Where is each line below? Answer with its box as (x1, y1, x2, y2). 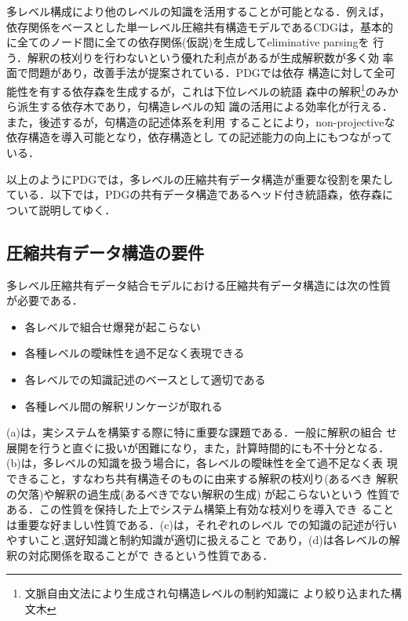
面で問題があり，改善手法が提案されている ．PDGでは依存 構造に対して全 (6, 64, 385, 81)
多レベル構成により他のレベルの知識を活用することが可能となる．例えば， (6, 3, 391, 19)
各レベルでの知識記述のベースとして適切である (24, 371, 266, 387)
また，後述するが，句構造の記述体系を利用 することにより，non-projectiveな (6, 113, 395, 130)
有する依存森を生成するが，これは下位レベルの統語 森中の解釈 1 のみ (38, 80, 388, 99)
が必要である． (6, 292, 83, 309)
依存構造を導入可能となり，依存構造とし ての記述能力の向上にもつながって (6, 129, 392, 145)
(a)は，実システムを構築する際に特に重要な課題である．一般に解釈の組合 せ (6, 424, 397, 440)
